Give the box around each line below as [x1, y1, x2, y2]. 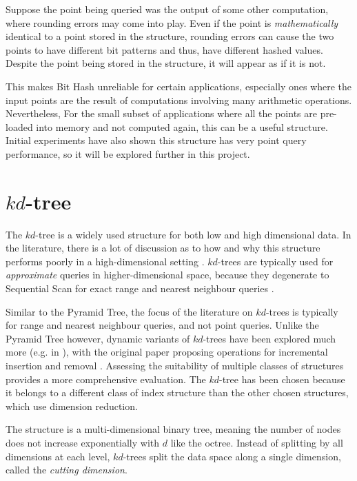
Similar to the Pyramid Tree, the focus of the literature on [6, 304, 253, 318]
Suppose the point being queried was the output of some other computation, [6, 2, 329, 16]
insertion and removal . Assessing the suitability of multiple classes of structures [6, 358, 344, 372]
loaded [6, 119, 33, 134]
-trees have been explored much [203, 331, 336, 345]
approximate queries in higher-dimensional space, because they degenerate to [6, 267, 329, 282]
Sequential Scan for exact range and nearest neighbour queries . [6, 281, 274, 296]
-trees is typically [265, 304, 338, 318]
